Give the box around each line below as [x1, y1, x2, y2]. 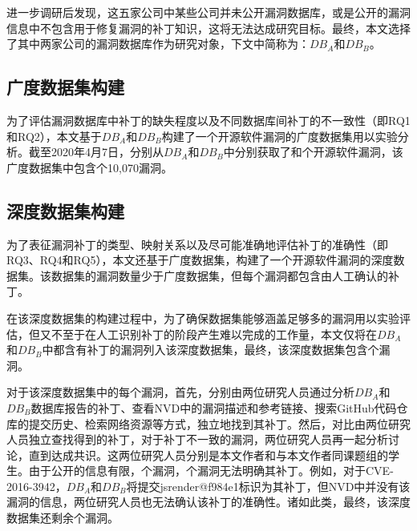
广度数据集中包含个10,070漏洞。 [6, 159, 172, 175]
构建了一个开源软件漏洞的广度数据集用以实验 [161, 127, 398, 144]
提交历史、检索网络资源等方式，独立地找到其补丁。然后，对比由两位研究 [28, 415, 411, 432]
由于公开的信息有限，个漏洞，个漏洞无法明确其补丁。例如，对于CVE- [28, 462, 394, 479]
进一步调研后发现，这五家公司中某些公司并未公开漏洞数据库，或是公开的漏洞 [6, 4, 411, 20]
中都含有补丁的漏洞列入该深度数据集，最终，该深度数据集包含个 [42, 341, 379, 358]
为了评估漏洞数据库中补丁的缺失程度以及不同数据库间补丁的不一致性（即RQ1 [6, 111, 411, 128]
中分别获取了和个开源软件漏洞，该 [223, 143, 403, 160]
